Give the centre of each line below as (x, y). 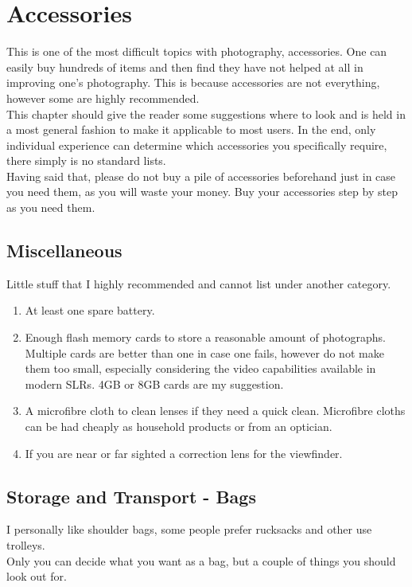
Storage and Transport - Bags (131, 496)
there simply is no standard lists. (86, 160)
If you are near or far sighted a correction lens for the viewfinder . (184, 453)
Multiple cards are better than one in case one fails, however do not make (204, 352)
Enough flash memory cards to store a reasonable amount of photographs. (205, 337)
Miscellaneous (64, 250)
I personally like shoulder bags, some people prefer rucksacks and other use (189, 529)
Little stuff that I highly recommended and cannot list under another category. (199, 283)
